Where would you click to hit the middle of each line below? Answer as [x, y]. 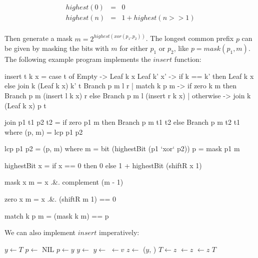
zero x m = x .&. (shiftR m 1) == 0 [60, 199]
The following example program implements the [78, 59]
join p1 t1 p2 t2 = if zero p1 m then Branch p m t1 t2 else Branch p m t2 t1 [122, 122]
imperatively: [119, 232]
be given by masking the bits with [57, 48]
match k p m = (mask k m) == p [57, 215]
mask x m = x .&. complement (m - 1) [64, 182]
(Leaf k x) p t [25, 105]
